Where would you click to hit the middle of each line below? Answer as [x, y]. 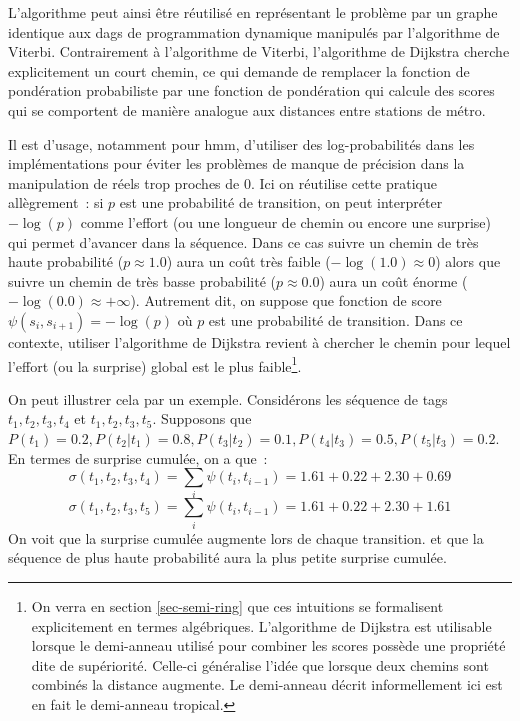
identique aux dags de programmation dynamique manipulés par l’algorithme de [254, 31]
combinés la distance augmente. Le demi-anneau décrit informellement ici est [267, 684]
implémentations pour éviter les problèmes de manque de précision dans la [236, 163]
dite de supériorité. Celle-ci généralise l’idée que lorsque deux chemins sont [260, 664]
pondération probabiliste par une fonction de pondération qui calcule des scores [251, 90]
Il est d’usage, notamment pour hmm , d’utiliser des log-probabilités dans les [241, 143]
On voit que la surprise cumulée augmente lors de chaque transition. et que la [246, 537]
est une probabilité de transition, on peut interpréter [281, 202]
